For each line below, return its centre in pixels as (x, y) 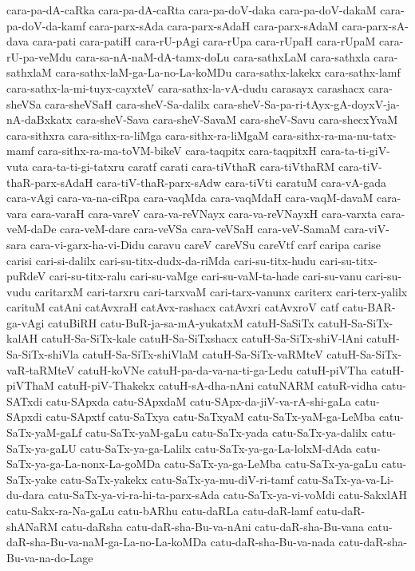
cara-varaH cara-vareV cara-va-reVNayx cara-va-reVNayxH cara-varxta (204, 213)
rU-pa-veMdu (39, 56)
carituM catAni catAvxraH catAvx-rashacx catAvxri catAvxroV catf (173, 307)
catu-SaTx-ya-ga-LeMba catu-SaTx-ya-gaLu (271, 464)
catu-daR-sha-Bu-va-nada (273, 542)
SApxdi (24, 416)
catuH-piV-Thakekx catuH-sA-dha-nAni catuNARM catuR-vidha (218, 385)
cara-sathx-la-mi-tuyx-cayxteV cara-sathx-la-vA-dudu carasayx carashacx (186, 87)
